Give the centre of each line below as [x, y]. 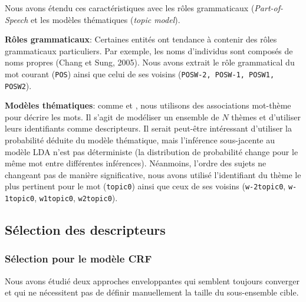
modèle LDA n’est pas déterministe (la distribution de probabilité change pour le [152, 151]
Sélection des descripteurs [85, 230]
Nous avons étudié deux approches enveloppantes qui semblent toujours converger [152, 280]
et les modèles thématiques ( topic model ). [106, 19]
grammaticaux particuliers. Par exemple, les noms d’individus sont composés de [149, 50]
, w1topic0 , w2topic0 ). [76, 198]
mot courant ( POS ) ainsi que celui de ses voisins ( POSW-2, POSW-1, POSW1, [140, 73]
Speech [17, 19]
